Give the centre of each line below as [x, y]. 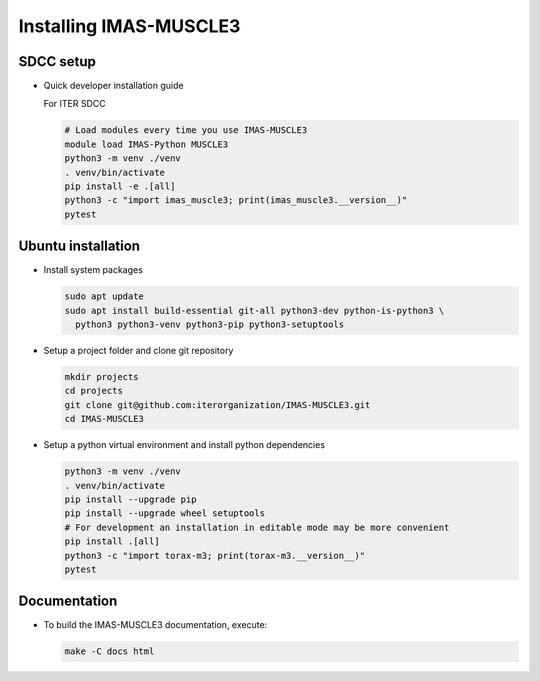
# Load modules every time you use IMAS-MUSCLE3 [186, 130]
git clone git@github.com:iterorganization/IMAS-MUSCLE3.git [217, 404]
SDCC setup [57, 61]
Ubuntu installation [79, 246]
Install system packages [93, 270]
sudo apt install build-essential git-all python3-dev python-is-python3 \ [254, 310]
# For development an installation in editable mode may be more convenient [257, 527]
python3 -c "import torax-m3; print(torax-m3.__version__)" [215, 555]
